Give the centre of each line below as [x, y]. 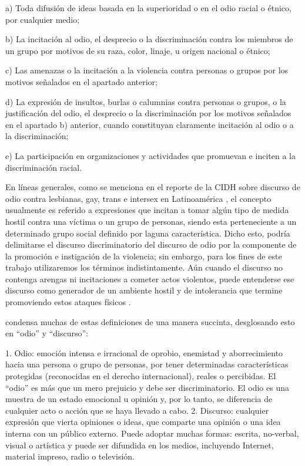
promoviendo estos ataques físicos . [68, 302]
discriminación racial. [44, 167]
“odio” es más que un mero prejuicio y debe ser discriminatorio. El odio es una [147, 387]
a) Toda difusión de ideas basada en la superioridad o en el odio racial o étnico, [148, 8]
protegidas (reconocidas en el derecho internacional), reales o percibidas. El [141, 376]
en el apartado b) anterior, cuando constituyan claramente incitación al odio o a [150, 124]
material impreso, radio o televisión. [70, 456]
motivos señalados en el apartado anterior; [81, 81]
